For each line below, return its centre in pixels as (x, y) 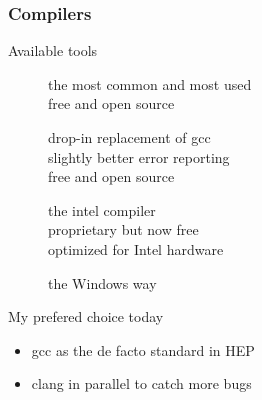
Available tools (53, 50)
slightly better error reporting (139, 156)
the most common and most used (150, 83)
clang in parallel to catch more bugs (141, 383)
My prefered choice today (86, 316)
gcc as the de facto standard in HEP (143, 349)
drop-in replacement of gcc (129, 137)
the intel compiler (102, 209)
